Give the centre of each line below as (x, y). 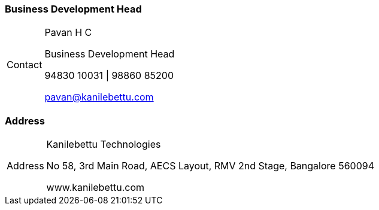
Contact (25, 65)
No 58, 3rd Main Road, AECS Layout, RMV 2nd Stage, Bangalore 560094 (210, 166)
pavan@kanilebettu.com (99, 97)
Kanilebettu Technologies (104, 144)
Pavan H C (68, 33)
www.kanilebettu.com (95, 188)
